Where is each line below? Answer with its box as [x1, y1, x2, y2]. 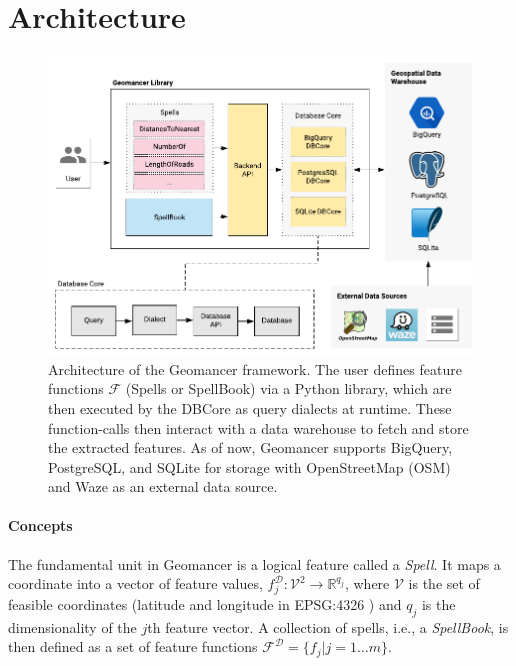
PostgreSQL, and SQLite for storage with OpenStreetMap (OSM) [48, 456, 451, 477]
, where [344, 573, 390, 594]
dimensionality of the [8, 616, 137, 637]
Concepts [8, 515, 73, 536]
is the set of [408, 573, 480, 594]
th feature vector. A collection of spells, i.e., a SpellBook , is [147, 616, 509, 637]
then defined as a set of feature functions [8, 636, 258, 657]
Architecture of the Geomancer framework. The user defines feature [48, 358, 462, 379]
